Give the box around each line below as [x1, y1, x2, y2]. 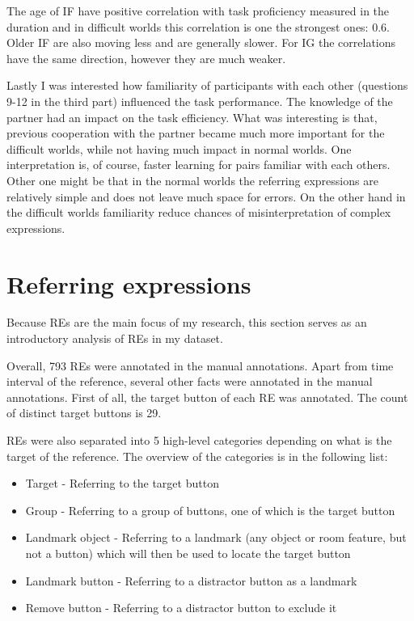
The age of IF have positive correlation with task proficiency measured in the [6, 2, 390, 19]
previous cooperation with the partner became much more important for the [6, 125, 385, 142]
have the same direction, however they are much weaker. [6, 49, 286, 66]
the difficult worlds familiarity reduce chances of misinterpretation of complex [6, 204, 391, 221]
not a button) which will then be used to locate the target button [25, 544, 351, 561]
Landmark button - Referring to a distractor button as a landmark [25, 572, 357, 589]
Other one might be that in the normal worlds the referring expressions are [6, 171, 378, 188]
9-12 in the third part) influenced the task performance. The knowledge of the [6, 92, 393, 109]
